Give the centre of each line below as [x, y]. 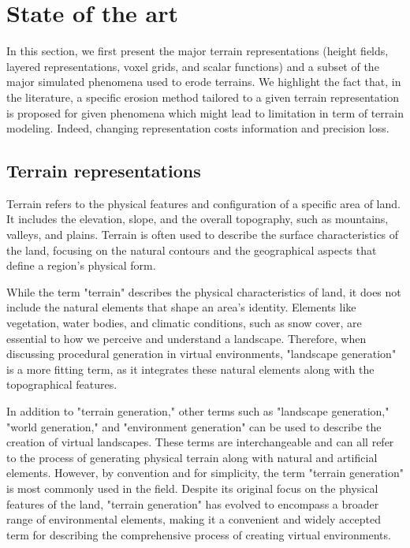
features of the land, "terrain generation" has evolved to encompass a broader [193, 503]
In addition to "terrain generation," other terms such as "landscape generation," [198, 411]
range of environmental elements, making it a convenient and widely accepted [194, 519]
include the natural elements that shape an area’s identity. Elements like [181, 307]
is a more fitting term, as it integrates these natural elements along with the [190, 369]
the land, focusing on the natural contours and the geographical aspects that [192, 250]
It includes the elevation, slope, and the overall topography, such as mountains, [198, 219]
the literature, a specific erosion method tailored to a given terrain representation [203, 97]
